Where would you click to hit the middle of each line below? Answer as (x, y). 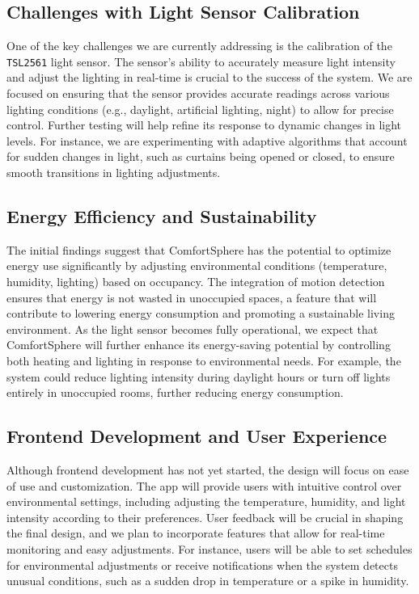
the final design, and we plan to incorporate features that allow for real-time (196, 533)
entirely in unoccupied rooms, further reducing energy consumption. (175, 392)
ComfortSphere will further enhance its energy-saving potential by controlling (199, 345)
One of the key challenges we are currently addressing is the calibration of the (199, 46)
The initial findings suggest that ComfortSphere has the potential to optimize (199, 249)
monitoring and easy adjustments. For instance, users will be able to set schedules (209, 548)
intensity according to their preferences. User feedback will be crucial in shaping (205, 517)
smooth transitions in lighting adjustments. (114, 173)
